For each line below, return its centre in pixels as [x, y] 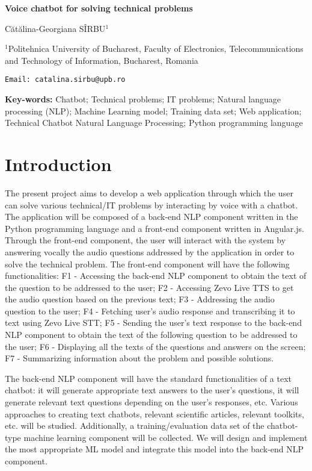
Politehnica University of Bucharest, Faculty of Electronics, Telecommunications [156, 48]
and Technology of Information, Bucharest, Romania [102, 60]
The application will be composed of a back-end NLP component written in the [151, 217]
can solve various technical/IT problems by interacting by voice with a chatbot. [151, 204]
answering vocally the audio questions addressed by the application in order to [150, 251]
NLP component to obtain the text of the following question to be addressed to [151, 335]
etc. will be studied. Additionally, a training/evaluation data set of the [135, 426]
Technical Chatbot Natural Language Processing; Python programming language [154, 123]
